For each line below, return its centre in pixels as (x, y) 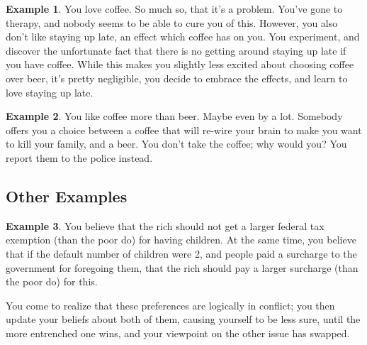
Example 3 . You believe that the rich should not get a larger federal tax (165, 225)
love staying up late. (50, 92)
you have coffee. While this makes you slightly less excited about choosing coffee (180, 64)
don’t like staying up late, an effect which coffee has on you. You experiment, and (183, 37)
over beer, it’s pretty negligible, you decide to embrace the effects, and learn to (177, 78)
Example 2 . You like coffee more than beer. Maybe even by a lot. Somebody (174, 116)
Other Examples (67, 196)
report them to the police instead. (79, 157)
